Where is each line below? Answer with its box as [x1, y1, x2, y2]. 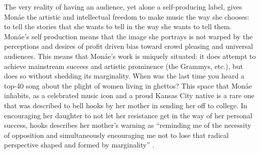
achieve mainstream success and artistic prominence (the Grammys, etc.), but [4, 60, 243, 71]
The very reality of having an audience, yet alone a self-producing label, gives [4, 2, 242, 12]
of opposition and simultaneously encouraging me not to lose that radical [4, 129, 229, 140]
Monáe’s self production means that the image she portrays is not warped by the [4, 31, 253, 41]
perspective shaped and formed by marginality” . [4, 139, 155, 150]
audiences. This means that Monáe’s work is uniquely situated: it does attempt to [4, 50, 256, 61]
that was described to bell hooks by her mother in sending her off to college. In [4, 100, 247, 110]
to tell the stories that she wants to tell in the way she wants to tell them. [4, 21, 232, 32]
